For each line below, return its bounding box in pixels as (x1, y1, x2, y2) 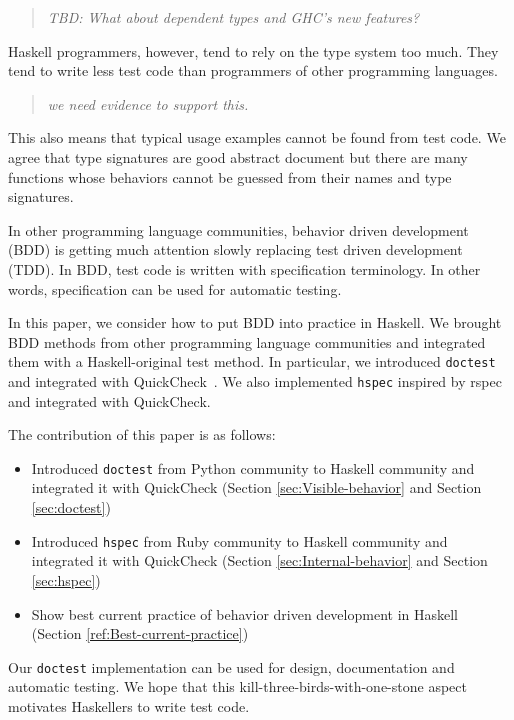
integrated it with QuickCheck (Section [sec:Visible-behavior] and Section (31, 477, 482, 498)
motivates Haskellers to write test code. (8, 695, 250, 716)
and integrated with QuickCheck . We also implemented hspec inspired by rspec (8, 370, 502, 391)
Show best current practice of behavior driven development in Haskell (31, 603, 458, 624)
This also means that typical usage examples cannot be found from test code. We (8, 127, 506, 148)
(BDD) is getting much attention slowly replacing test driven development (8, 239, 463, 260)
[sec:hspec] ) (31, 569, 101, 590)
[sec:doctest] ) (31, 497, 111, 518)
